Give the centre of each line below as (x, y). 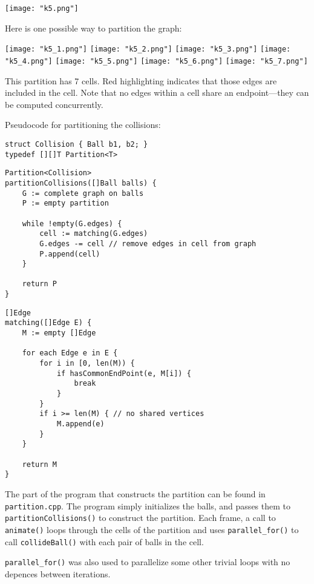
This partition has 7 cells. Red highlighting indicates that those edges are (141, 80)
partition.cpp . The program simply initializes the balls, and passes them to (148, 505)
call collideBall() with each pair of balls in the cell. (104, 541)
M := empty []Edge (59, 333)
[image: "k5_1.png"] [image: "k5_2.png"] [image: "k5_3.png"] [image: (148, 49)
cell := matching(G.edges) (94, 234)
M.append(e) (80, 424)
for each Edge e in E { (70, 353)
